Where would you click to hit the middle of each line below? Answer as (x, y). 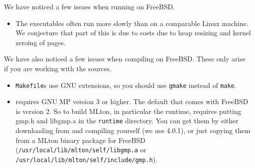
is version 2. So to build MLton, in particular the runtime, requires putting (128, 111)
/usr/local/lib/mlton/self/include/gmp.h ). (86, 159)
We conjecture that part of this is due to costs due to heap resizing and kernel (133, 33)
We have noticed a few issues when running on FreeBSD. (89, 6)
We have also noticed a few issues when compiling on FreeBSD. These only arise (125, 59)
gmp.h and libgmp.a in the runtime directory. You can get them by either (127, 121)
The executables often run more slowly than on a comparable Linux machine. (132, 23)
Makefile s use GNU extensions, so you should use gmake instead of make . (126, 85)
